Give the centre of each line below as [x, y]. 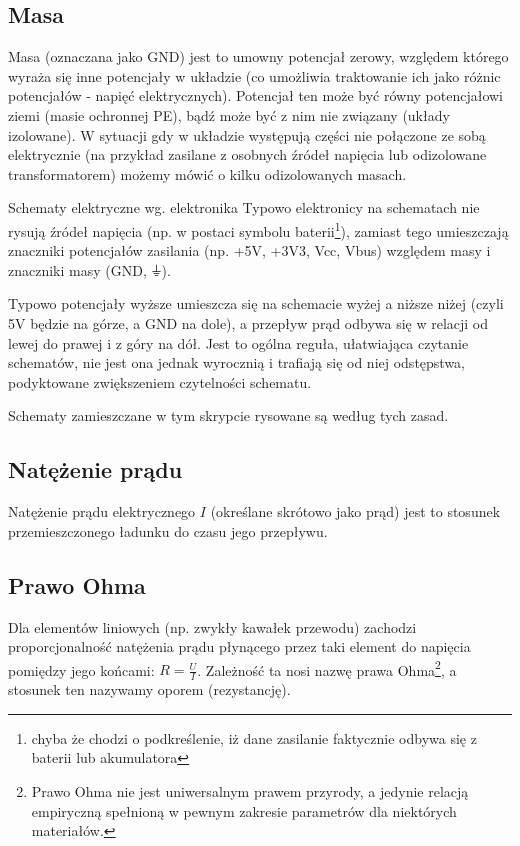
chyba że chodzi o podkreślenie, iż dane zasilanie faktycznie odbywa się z [254, 737]
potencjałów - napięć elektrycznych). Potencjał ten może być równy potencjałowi [256, 95]
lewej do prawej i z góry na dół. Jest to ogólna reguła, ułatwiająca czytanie [238, 342]
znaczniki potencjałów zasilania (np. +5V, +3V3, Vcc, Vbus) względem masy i [249, 250]
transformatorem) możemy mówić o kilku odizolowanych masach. [207, 173]
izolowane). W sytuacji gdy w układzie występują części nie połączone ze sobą [247, 134]
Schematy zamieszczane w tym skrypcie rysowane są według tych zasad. [228, 415]
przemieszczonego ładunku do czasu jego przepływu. [168, 530]
